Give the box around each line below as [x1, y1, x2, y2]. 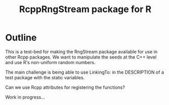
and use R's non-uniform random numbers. [5, 59, 95, 65]
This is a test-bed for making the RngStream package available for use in [5, 48, 158, 55]
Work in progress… [5, 94, 45, 100]
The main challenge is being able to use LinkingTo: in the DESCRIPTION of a [5, 69, 164, 75]
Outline [5, 32, 37, 43]
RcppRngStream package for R [19, 4, 152, 15]
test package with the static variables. [5, 74, 85, 80]
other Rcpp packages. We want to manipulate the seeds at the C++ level [5, 54, 157, 60]
